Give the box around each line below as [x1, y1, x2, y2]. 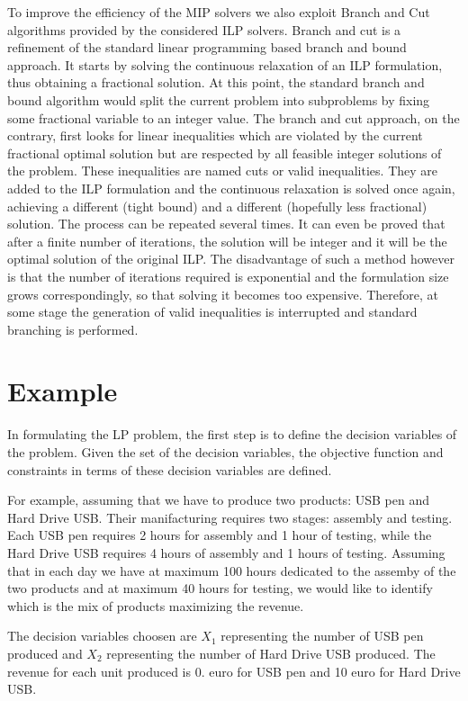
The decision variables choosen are [7, 626, 197, 645]
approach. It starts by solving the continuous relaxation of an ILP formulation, [7, 55, 443, 74]
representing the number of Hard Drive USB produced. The [106, 643, 436, 662]
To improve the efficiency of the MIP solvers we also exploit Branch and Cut [7, 3, 430, 21]
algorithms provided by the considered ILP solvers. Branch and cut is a [7, 20, 401, 39]
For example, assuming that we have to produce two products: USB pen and [7, 490, 429, 509]
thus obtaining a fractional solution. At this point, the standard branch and [7, 73, 425, 92]
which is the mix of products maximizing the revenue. [7, 596, 304, 615]
